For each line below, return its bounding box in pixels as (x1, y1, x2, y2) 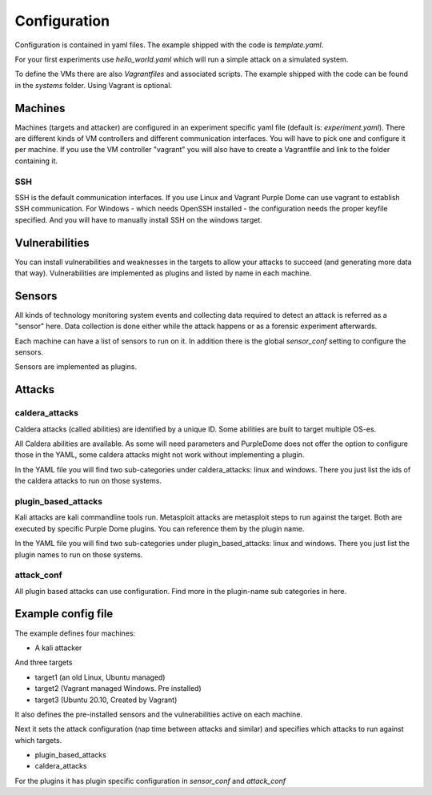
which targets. (14, 735, 62, 745)
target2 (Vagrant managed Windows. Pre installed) (34, 684, 202, 693)
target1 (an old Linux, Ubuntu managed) (34, 673, 166, 682)
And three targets (14, 657, 73, 668)
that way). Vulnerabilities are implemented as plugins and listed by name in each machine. (14, 268, 312, 278)
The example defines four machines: (14, 628, 136, 638)
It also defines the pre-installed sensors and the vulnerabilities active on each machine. (14, 709, 303, 719)
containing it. (14, 156, 58, 166)
